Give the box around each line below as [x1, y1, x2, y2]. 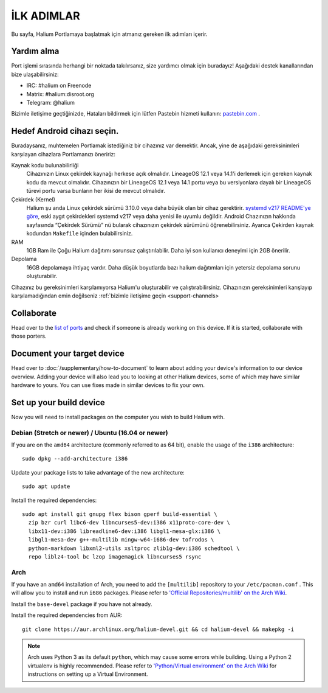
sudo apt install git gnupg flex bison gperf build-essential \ [22, 510, 218, 517]
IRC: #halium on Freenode [26, 82, 92, 89]
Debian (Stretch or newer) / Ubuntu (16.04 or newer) [11, 428, 168, 437]
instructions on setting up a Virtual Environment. [27, 670, 148, 678]
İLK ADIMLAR [11, 9, 80, 23]
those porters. [11, 332, 47, 340]
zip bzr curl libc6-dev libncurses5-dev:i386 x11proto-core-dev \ [28, 519, 230, 526]
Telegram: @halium [26, 99, 75, 106]
